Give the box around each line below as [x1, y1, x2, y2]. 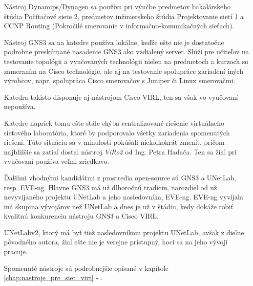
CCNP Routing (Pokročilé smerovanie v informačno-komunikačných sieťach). [4, 21, 234, 31]
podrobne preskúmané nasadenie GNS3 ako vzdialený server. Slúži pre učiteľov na [4, 46, 249, 57]
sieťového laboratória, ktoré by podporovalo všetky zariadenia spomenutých [4, 127, 230, 137]
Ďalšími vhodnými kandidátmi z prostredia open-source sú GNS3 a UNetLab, [4, 172, 236, 182]
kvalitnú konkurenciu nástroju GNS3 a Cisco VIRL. [4, 211, 159, 221]
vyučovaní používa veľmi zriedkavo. [4, 156, 109, 166]
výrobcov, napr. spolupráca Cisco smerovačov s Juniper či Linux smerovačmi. [4, 75, 235, 86]
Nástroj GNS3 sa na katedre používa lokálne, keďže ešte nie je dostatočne [4, 37, 224, 47]
